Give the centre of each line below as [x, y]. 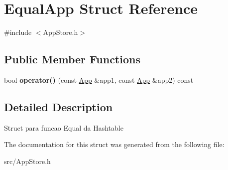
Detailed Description [58, 106]
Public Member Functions [72, 59]
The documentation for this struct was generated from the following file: [114, 144]
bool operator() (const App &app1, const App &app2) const [99, 80]
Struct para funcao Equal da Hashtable [64, 127]
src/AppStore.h [27, 161]
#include [18, 32]
